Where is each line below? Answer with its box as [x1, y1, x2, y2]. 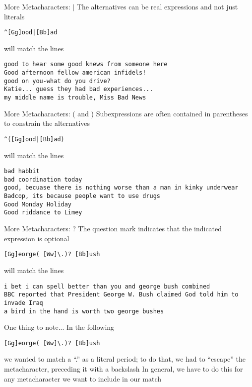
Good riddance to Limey [4, 209, 82, 216]
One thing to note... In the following [4, 322, 115, 332]
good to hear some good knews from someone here [4, 61, 168, 68]
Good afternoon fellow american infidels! [4, 69, 146, 77]
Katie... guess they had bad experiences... [4, 86, 153, 93]
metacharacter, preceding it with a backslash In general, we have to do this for [4, 364, 243, 374]
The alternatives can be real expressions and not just [76, 1, 238, 11]
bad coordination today [4, 176, 82, 183]
